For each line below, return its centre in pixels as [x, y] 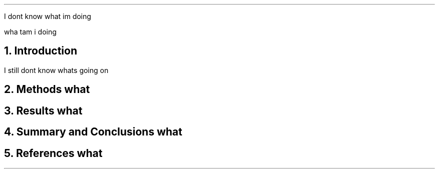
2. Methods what [47, 89]
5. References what [53, 153]
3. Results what [43, 110]
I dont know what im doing [48, 16]
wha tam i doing [30, 32]
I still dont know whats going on [56, 70]
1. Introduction [41, 51]
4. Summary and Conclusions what [93, 132]
